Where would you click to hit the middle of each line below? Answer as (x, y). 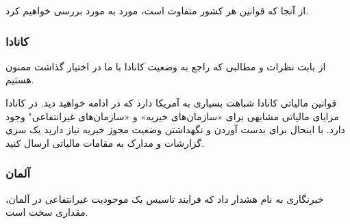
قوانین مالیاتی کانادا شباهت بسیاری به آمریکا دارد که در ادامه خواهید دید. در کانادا (171, 102)
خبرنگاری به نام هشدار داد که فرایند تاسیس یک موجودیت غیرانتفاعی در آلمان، (165, 198)
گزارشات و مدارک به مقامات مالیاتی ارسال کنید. (105, 142)
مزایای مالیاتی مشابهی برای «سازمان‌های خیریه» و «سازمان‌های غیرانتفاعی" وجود (172, 116)
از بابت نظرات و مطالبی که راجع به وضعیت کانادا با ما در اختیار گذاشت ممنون (166, 66)
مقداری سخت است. (47, 212)
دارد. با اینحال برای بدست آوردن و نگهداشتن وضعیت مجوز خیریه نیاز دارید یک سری (175, 129)
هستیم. (20, 80)
